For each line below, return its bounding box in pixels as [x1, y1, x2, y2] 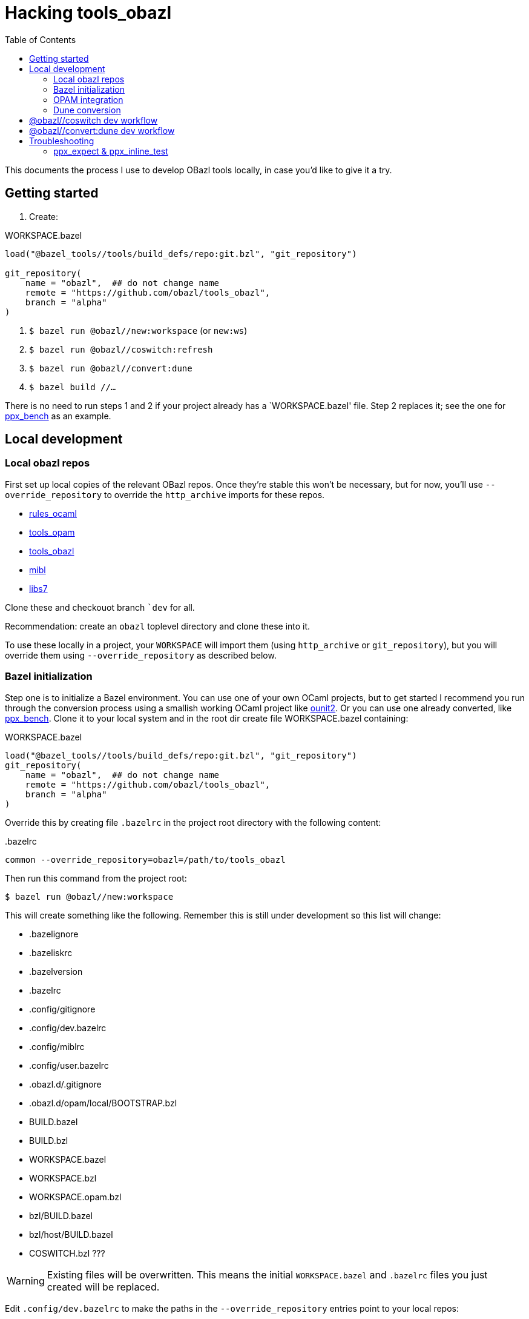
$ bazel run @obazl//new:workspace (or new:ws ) [29, 325, 248, 336]
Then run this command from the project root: [5, 872, 187, 883]
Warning [7, 1274, 45, 1287]
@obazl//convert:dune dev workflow [29, 125, 175, 136]
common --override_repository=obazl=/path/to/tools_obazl [5, 854, 286, 865]
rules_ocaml [29, 508, 77, 519]
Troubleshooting [29, 135, 94, 146]
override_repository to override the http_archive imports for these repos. [5, 489, 325, 500]
